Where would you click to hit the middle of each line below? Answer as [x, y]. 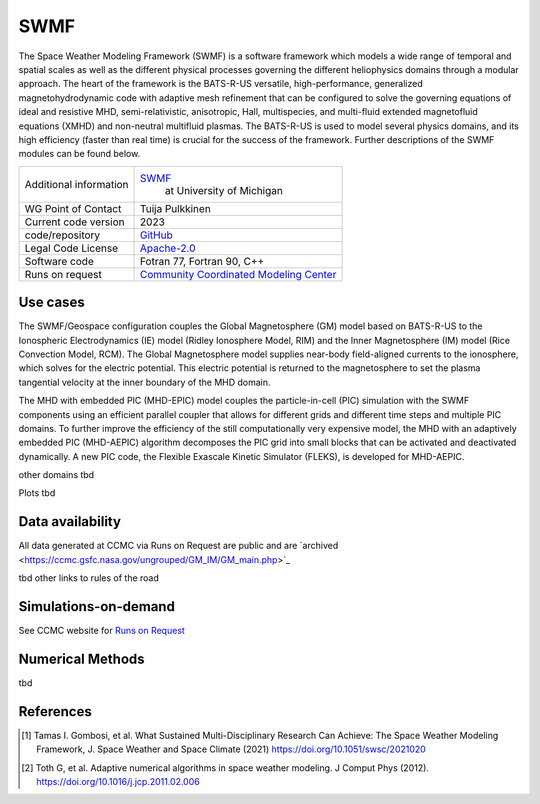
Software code [59, 261]
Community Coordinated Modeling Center [238, 274]
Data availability [70, 521]
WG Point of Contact [73, 208]
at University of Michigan [224, 190]
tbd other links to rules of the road [89, 578]
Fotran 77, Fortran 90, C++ [202, 261]
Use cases [51, 302]
